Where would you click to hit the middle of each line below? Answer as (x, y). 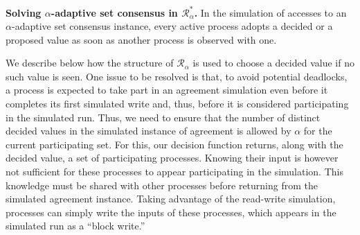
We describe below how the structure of (90, 63)
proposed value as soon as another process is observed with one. (141, 39)
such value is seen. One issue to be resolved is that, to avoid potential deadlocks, (177, 76)
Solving (24, 12)
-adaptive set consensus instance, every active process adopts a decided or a (172, 26)
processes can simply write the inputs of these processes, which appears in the (171, 212)
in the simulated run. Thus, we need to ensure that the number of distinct (163, 117)
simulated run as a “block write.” (75, 226)
